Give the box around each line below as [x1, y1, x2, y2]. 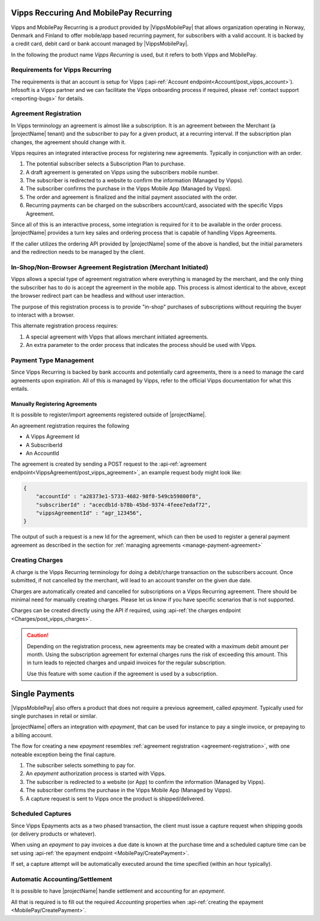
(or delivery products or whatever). [11, 830, 97, 837]
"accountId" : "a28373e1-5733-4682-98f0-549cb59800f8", [36, 493, 202, 500]
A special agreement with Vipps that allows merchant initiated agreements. [25, 333, 209, 340]
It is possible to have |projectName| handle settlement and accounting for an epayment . [11, 887, 225, 895]
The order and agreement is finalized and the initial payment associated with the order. [25, 193, 238, 200]
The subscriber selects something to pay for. [25, 761, 136, 769]
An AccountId [25, 450, 59, 457]
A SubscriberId [25, 441, 63, 448]
